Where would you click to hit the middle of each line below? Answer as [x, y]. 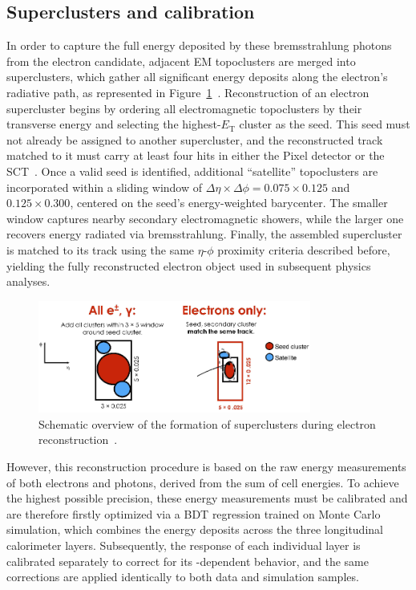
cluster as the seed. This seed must [325, 124]
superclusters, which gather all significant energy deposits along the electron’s [197, 77]
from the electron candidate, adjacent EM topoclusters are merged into [181, 61]
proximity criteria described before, [304, 249]
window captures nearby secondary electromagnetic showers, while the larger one [205, 218]
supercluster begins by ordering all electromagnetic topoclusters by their [184, 108]
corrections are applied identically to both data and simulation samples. [183, 577]
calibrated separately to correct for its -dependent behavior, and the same [188, 561]
